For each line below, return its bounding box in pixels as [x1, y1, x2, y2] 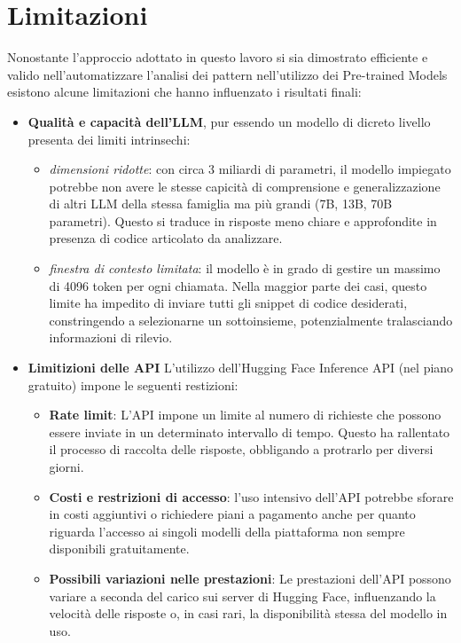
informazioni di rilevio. [49, 328, 173, 347]
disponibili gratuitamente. [49, 539, 190, 558]
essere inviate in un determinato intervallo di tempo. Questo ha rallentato [49, 422, 450, 441]
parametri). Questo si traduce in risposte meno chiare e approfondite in [49, 211, 437, 230]
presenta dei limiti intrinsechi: [27, 129, 191, 148]
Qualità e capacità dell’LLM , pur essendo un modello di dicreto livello [27, 112, 431, 130]
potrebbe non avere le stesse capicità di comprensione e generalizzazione [49, 176, 441, 195]
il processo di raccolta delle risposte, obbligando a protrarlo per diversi [49, 440, 434, 459]
